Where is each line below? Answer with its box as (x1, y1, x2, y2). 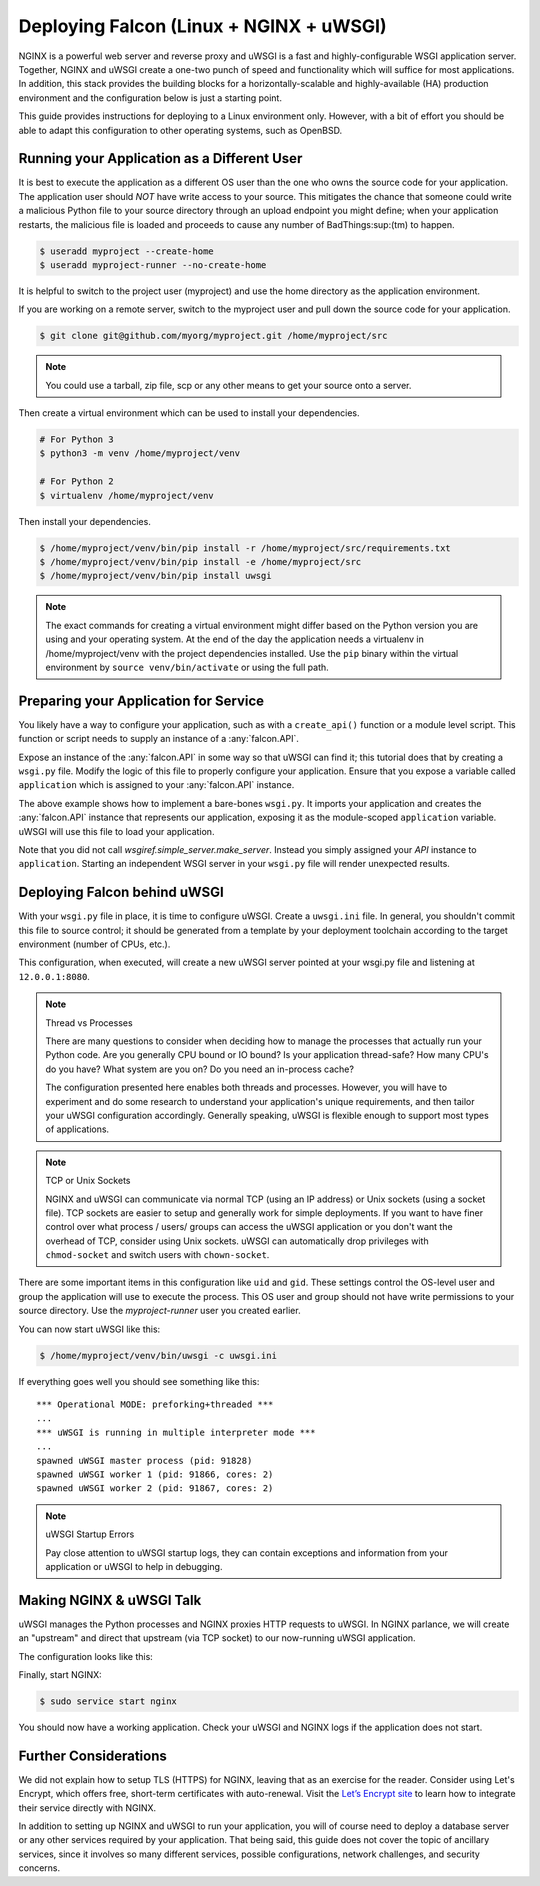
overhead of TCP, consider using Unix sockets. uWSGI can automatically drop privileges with (45, 1235, 429, 1247)
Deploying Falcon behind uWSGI (18, 884, 224, 901)
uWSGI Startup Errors (45, 1528, 135, 1540)
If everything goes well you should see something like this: (18, 1375, 260, 1387)
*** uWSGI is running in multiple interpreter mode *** (36, 1426, 316, 1438)
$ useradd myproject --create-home (39, 245, 214, 257)
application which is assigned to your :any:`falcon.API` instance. (18, 779, 295, 791)
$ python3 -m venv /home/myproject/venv (39, 448, 240, 459)
